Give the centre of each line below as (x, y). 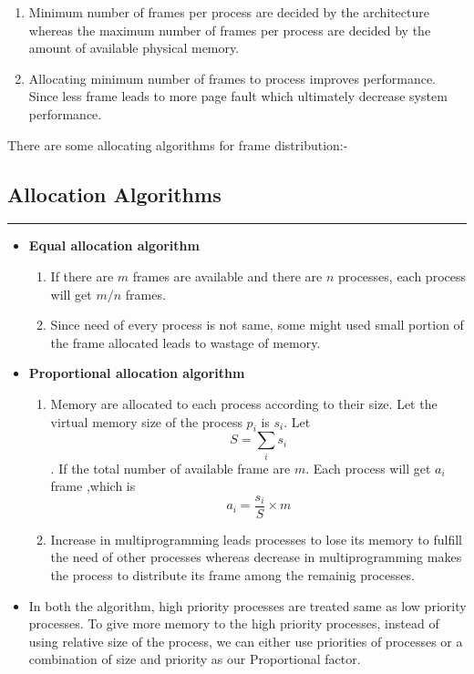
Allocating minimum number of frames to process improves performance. (232, 78)
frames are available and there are (227, 276)
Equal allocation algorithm (114, 245)
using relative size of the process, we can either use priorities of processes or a (246, 641)
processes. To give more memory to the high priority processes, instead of (234, 623)
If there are (82, 276)
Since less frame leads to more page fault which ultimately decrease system (238, 96)
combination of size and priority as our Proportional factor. (195, 659)
